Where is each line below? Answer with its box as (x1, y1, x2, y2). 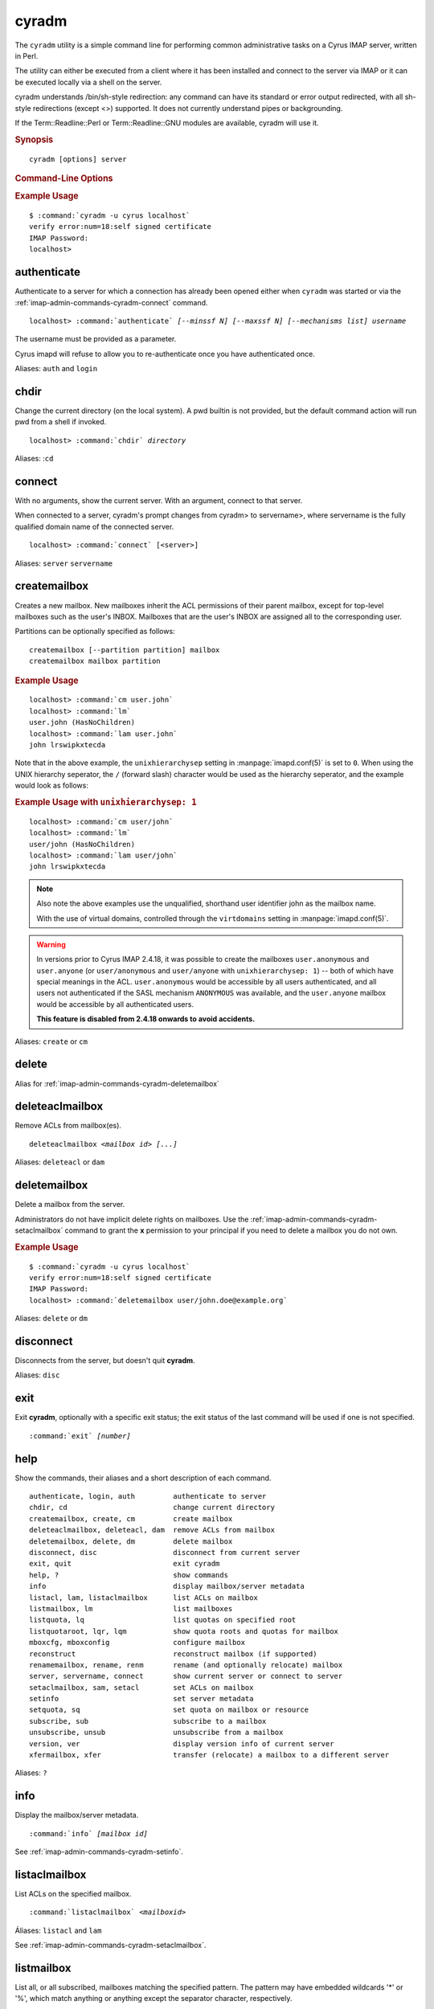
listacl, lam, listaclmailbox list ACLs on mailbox (29, 1593, 259, 1602)
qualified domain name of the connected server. (14, 522, 174, 531)
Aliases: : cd (14, 454, 54, 464)
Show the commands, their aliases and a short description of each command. (14, 1473, 272, 1483)
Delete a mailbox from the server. (14, 1200, 125, 1209)
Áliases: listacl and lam (14, 1925, 102, 1935)
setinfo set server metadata (29, 1694, 254, 1704)
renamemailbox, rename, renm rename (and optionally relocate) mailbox (29, 1660, 343, 1669)
